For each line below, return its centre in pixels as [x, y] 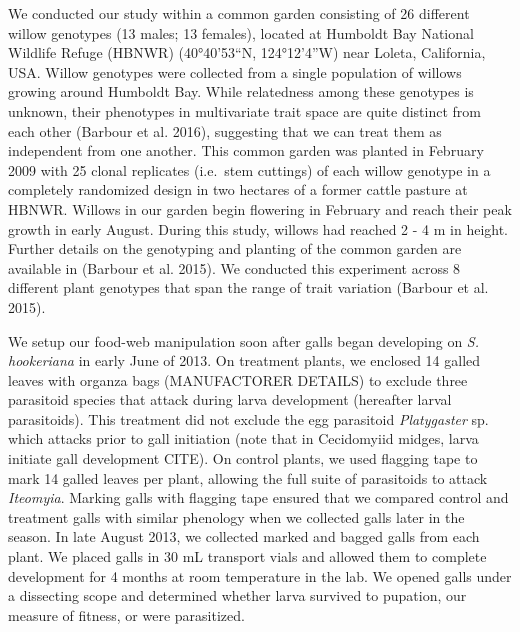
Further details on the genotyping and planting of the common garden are [235, 248]
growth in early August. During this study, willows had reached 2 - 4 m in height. [258, 228]
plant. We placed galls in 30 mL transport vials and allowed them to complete [247, 556]
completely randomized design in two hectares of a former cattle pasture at [238, 189]
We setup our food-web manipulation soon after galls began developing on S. [244, 340]
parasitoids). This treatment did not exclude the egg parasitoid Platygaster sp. [248, 418]
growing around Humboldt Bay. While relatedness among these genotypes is [241, 91]
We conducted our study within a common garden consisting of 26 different [239, 13]
